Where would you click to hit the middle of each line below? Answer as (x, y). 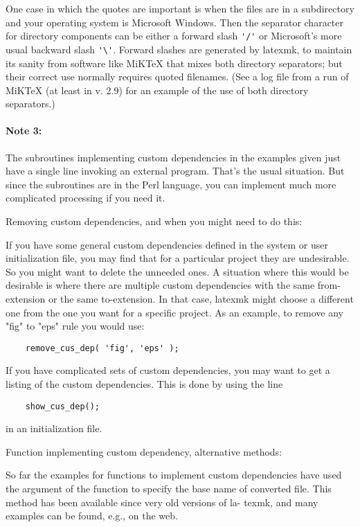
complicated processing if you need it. (85, 198)
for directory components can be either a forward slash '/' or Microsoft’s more (174, 36)
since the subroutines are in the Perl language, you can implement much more (171, 184)
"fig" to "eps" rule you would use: (75, 326)
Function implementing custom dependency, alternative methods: (144, 451)
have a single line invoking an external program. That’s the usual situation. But (175, 171)
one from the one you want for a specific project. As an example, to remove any (174, 312)
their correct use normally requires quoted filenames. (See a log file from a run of (177, 77)
